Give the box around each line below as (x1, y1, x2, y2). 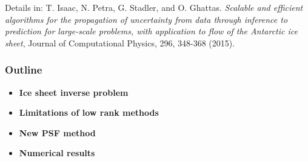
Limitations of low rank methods (19, 106, 159, 119)
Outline (5, 62, 42, 77)
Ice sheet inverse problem (19, 86, 129, 98)
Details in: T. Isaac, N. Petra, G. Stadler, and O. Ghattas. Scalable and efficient (5, 1, 303, 13)
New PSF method (19, 126, 96, 139)
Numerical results (19, 147, 95, 159)
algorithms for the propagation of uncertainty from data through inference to (5, 13, 288, 25)
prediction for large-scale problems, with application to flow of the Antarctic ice (5, 25, 298, 37)
